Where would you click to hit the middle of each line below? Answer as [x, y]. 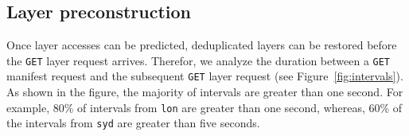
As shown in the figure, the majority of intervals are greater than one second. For [205, 92]
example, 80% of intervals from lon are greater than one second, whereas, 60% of [204, 107]
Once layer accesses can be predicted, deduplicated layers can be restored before [202, 45]
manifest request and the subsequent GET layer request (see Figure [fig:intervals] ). [205, 76]
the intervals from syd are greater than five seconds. [133, 123]
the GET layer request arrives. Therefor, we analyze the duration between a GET [199, 60]
